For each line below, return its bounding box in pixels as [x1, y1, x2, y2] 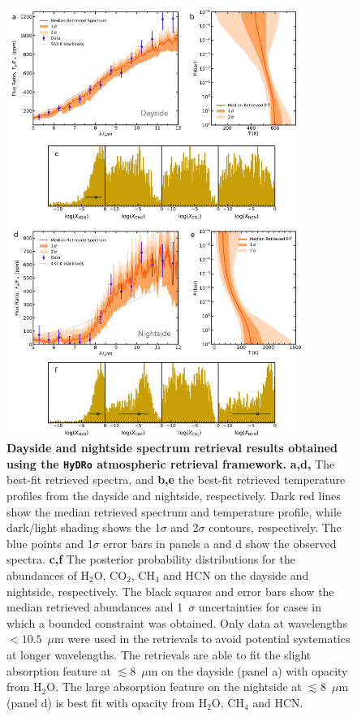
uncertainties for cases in [198, 598, 322, 615]
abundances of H [6, 567, 89, 584]
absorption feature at [6, 662, 111, 679]
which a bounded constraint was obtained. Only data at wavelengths [6, 614, 347, 631]
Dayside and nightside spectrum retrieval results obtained [6, 439, 338, 456]
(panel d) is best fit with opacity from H [6, 693, 208, 711]
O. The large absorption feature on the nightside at [46, 678, 302, 695]
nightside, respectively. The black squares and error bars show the [6, 582, 334, 599]
